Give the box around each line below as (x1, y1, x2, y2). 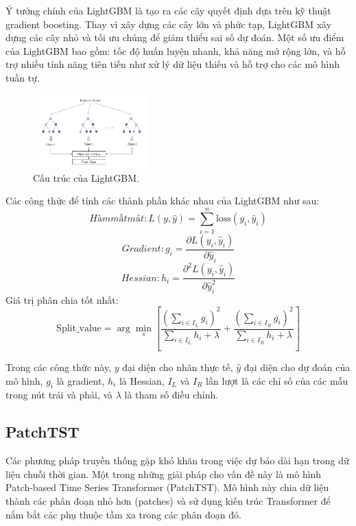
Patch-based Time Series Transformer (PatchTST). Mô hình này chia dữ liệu (5, 480, 329, 494)
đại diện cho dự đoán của (244, 360, 351, 374)
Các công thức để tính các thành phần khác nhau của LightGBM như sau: (5, 193, 320, 208)
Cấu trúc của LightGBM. (33, 170, 139, 184)
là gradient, (56, 373, 105, 387)
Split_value (56, 324, 102, 334)
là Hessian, (119, 373, 165, 387)
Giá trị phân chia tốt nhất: (5, 292, 119, 307)
